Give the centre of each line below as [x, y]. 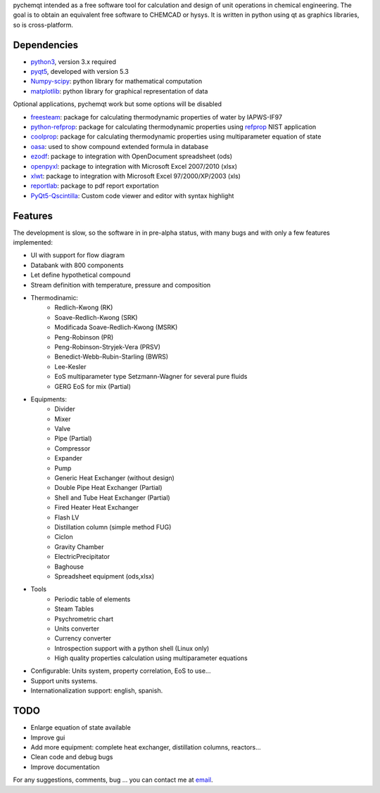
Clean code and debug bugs [72, 757]
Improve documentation [65, 767]
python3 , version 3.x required [73, 62]
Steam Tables [74, 609]
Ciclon [64, 537]
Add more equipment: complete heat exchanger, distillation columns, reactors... [146, 747]
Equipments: [49, 399]
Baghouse [69, 567]
